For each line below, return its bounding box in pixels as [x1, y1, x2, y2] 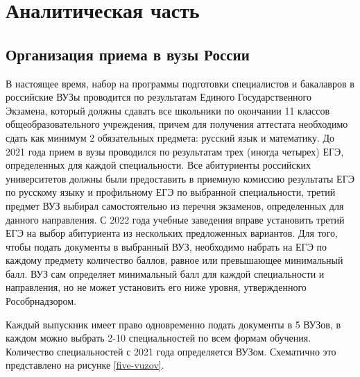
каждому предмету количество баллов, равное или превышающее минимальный [6, 253, 343, 267]
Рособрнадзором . [6, 294, 77, 308]
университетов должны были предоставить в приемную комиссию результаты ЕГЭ [6, 171, 354, 185]
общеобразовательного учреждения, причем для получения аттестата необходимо [6, 117, 348, 131]
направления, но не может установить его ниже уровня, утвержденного [6, 280, 307, 294]
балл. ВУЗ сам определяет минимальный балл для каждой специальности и [6, 266, 325, 280]
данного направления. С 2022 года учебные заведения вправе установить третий [6, 212, 345, 226]
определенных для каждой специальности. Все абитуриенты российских [6, 158, 311, 172]
